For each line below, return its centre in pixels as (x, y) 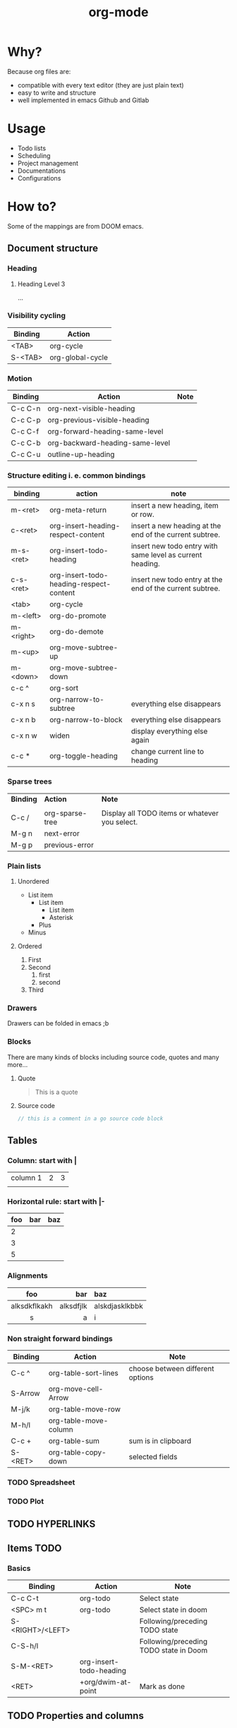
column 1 (26, 1178)
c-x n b (24, 720)
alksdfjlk (73, 1306)
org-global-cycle (78, 357)
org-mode (119, 12)
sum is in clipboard (160, 1441)
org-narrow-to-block (86, 720)
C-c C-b (26, 443)
